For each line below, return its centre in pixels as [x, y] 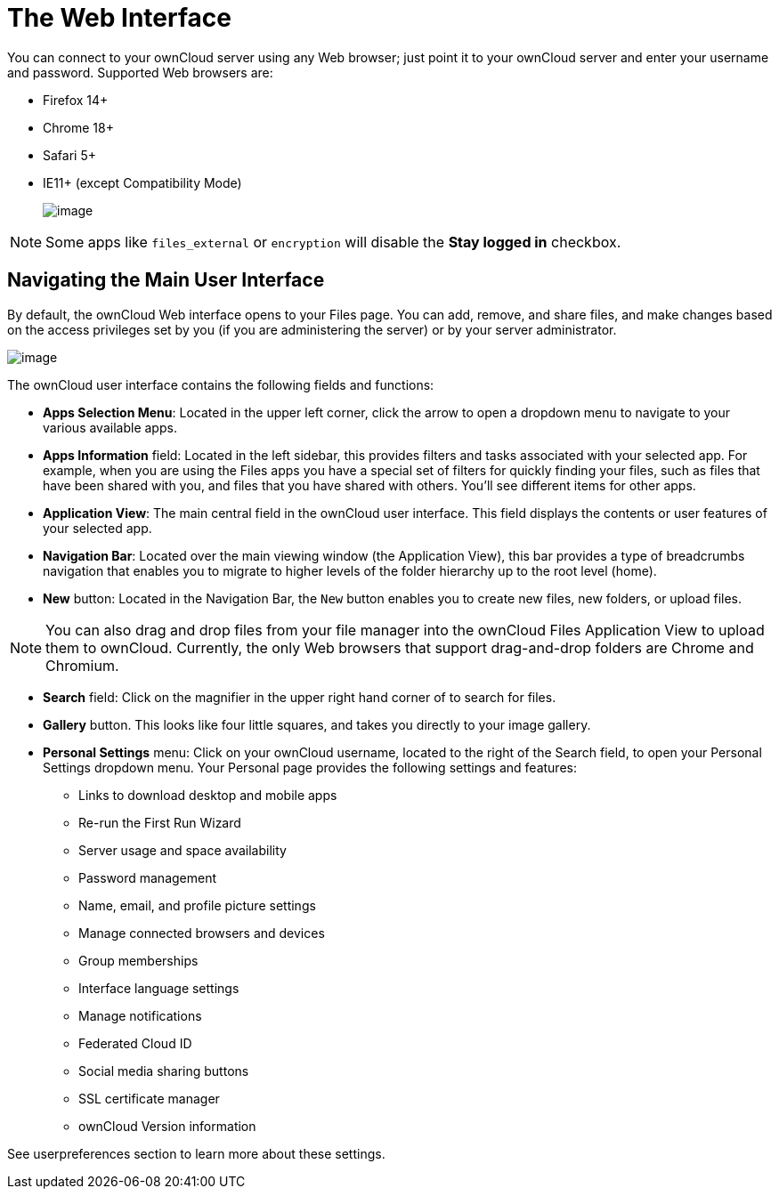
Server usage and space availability [183, 850]
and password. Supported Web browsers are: [140, 72]
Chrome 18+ [78, 127]
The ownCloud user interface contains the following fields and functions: [221, 384]
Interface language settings [159, 988]
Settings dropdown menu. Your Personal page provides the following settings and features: [310, 767]
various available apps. [110, 427]
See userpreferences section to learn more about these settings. [196, 1153]
